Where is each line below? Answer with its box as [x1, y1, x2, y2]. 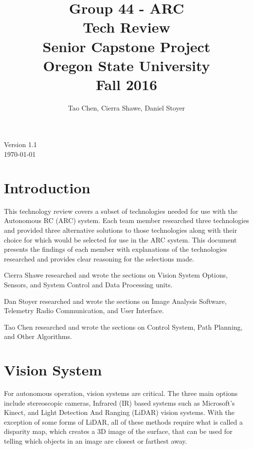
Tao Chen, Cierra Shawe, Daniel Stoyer [68, 102, 185, 112]
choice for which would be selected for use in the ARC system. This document [4, 234, 237, 244]
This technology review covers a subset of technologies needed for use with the [4, 206, 238, 216]
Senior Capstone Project [42, 36, 211, 56]
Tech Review [83, 17, 170, 37]
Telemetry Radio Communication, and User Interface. [4, 305, 164, 316]
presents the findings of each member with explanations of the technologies [4, 244, 227, 254]
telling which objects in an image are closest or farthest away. [4, 436, 187, 446]
